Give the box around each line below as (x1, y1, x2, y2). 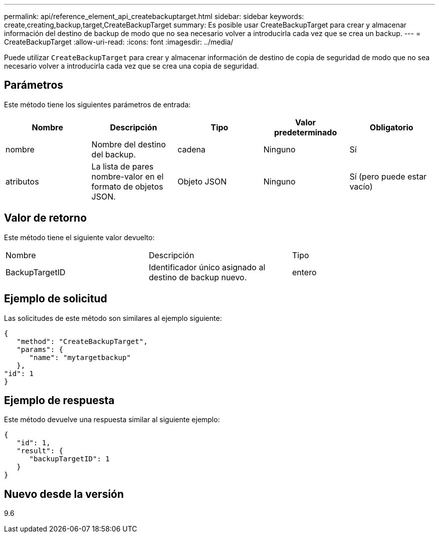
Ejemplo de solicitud (4, 292, 107, 305)
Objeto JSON (177, 176, 227, 187)
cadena (177, 144, 206, 154)
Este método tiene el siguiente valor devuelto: (4, 233, 155, 242)
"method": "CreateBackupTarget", (17, 337, 148, 345)
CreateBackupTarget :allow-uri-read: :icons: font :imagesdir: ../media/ (4, 38, 234, 46)
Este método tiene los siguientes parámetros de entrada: (4, 100, 191, 109)
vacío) (349, 181, 373, 192)
